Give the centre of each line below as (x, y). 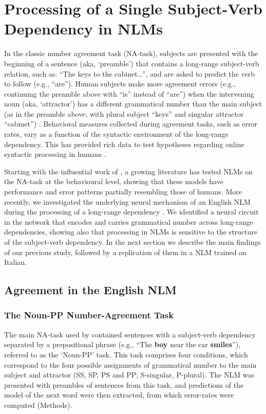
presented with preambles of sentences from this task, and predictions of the (124, 384)
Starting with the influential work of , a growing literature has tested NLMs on (129, 171)
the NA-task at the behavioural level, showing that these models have (114, 181)
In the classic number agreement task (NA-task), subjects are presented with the (131, 53)
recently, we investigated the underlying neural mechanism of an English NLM (127, 201)
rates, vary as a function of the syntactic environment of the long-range (116, 134)
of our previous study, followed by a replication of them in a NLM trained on (125, 252)
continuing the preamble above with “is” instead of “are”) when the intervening (129, 93)
